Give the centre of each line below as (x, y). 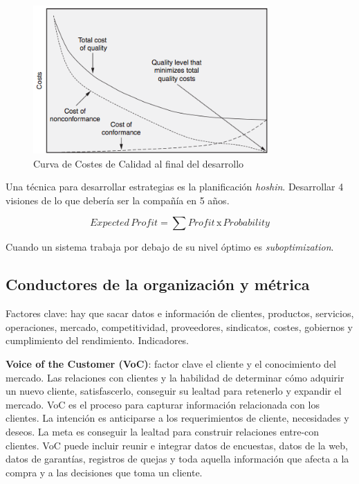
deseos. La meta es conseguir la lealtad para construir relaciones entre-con (163, 432)
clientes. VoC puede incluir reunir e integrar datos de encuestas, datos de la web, (177, 445)
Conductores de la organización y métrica (158, 284)
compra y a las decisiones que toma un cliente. (104, 472)
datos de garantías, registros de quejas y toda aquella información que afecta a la (177, 459)
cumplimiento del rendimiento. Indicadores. (98, 340)
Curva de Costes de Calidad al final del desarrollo (139, 163)
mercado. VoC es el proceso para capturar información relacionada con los (163, 404)
